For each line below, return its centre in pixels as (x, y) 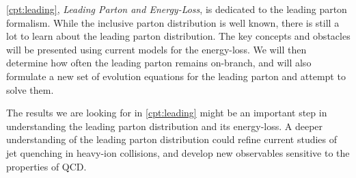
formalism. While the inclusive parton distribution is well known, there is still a (173, 22)
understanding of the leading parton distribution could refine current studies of (172, 139)
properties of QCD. (46, 166)
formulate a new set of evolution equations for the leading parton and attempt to (176, 76)
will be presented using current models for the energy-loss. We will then (156, 49)
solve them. (30, 89)
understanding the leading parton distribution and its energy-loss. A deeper (165, 126)
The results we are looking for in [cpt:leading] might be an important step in (167, 113)
